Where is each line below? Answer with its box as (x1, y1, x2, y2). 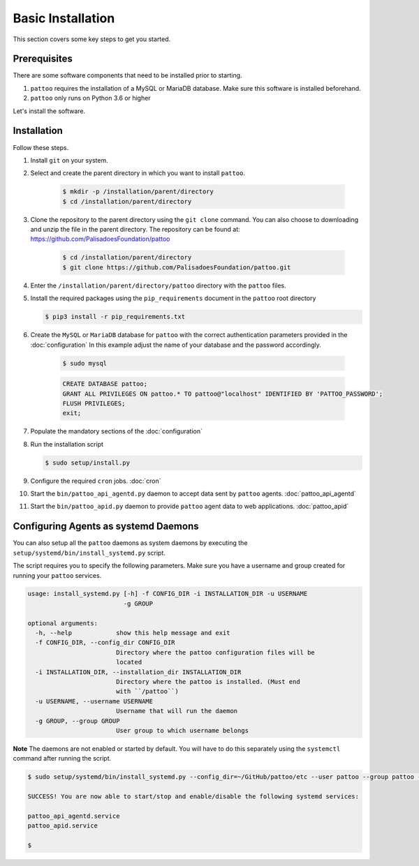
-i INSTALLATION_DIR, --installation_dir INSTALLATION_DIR (35, 668, 242, 676)
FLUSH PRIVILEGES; (62, 399, 126, 408)
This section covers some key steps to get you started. (13, 35, 171, 43)
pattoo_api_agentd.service (27, 812, 120, 820)
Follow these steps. (13, 143, 69, 151)
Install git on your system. (30, 156, 108, 164)
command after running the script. (13, 754, 112, 763)
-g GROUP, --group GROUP (35, 717, 120, 725)
